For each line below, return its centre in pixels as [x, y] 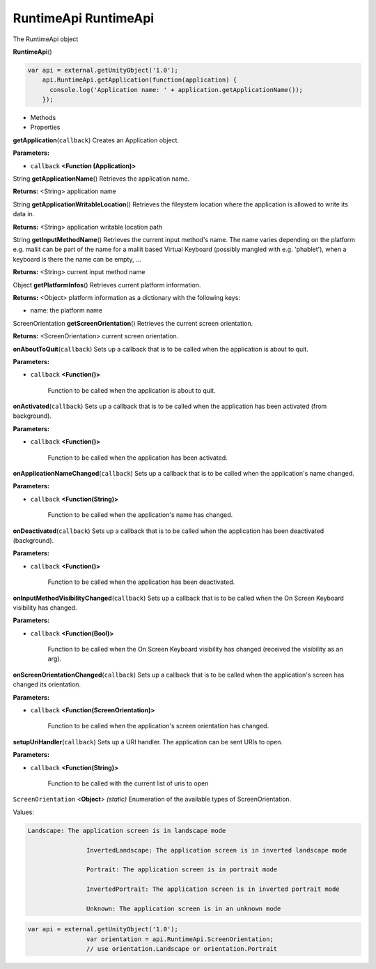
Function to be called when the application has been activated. [138, 458]
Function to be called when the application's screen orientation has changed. [158, 726]
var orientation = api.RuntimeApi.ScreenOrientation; [180, 939]
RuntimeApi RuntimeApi [84, 18]
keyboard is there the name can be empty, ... [77, 259]
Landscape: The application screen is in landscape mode [127, 831]
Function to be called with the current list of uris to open [128, 783]
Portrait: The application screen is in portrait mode [182, 870]
